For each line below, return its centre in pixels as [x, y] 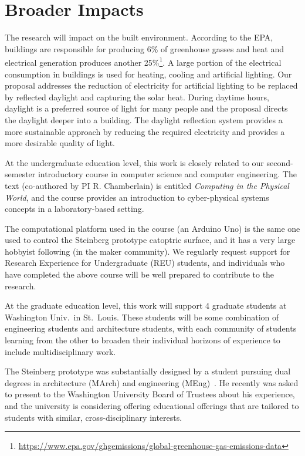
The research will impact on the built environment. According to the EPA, [139, 37]
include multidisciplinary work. [60, 351]
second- [280, 162]
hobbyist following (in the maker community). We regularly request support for [148, 251]
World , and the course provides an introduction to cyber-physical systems [137, 197]
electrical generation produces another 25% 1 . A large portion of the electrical [143, 61]
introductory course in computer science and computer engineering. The [167, 174]
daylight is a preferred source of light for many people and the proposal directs [146, 108]
